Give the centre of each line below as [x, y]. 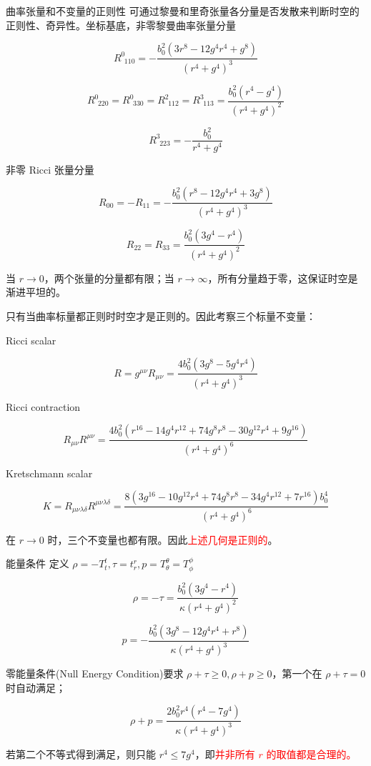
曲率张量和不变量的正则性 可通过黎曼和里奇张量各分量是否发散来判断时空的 [183, 11]
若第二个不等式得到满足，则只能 [81, 753]
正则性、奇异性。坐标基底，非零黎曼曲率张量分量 [121, 25]
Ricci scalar [31, 340]
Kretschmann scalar [49, 473]
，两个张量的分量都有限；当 [109, 278]
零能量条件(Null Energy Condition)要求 [95, 673]
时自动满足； [36, 687]
